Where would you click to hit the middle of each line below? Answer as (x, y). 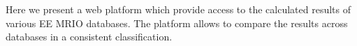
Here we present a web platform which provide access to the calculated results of (178, 9)
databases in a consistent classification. (89, 37)
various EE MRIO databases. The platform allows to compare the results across (177, 23)
